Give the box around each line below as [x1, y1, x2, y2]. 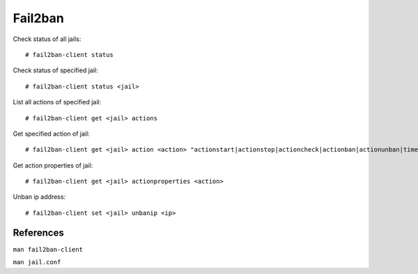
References [13, 227, 64, 239]
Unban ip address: [13, 193, 66, 201]
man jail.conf [13, 258, 61, 266]
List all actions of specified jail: [13, 98, 101, 106]
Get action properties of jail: [13, 161, 93, 170]
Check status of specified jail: [13, 66, 98, 74]
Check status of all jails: [13, 35, 82, 43]
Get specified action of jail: [13, 129, 90, 138]
